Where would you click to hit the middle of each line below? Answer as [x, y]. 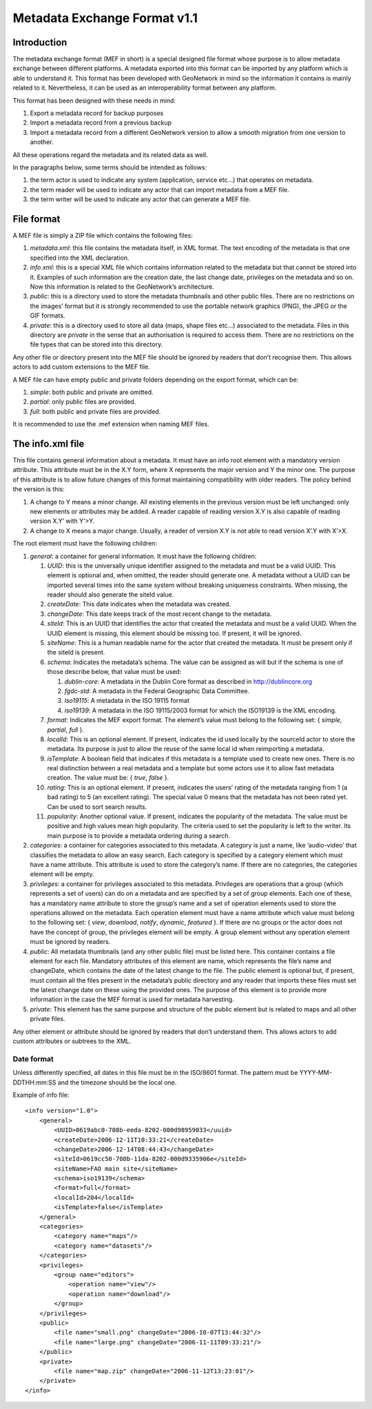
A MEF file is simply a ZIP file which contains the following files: [103, 236]
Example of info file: [41, 1095]
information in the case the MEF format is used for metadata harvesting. [132, 1000]
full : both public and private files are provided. [95, 411]
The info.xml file [49, 443]
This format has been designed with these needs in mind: [94, 101]
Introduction [40, 42]
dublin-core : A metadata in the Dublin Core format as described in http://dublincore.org [188, 681]
